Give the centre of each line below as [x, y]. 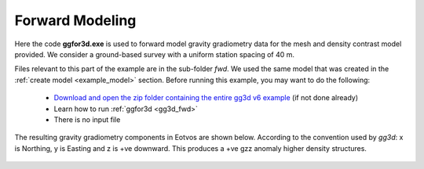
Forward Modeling [75, 20]
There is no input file [87, 119]
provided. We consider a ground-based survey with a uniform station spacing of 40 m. [154, 54]
